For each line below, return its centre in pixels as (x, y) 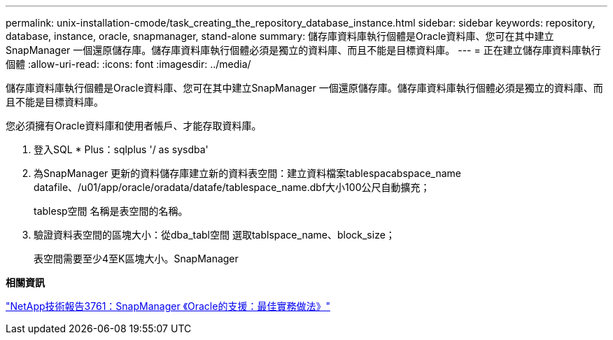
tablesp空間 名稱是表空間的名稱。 (111, 211)
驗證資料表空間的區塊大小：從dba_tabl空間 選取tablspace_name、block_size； (214, 235)
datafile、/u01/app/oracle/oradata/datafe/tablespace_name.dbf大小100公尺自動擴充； (232, 187)
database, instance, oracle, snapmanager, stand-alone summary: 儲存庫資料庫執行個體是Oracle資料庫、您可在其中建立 (280, 36)
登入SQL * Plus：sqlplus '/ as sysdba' (121, 149)
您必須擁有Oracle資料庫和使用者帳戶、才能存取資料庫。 (134, 126)
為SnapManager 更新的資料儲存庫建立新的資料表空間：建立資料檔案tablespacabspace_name (247, 173)
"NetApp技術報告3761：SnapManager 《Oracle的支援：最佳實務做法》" (168, 306)
